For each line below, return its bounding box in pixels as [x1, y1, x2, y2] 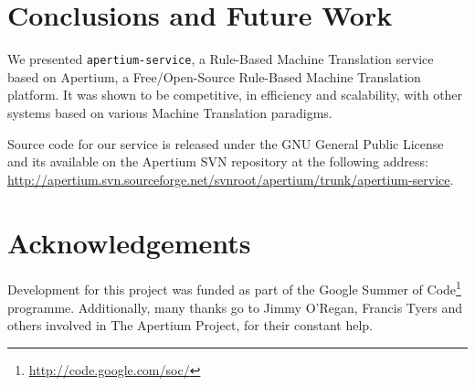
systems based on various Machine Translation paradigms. [7, 102, 332, 122]
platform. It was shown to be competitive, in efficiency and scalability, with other [7, 85, 463, 104]
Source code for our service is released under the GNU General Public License [7, 134, 444, 153]
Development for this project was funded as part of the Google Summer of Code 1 [7, 277, 461, 299]
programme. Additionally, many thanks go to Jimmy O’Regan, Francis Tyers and [7, 297, 462, 316]
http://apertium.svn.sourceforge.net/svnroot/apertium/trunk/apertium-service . [7, 169, 454, 188]
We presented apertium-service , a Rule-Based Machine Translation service [7, 49, 434, 69]
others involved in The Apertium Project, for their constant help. [7, 316, 373, 335]
